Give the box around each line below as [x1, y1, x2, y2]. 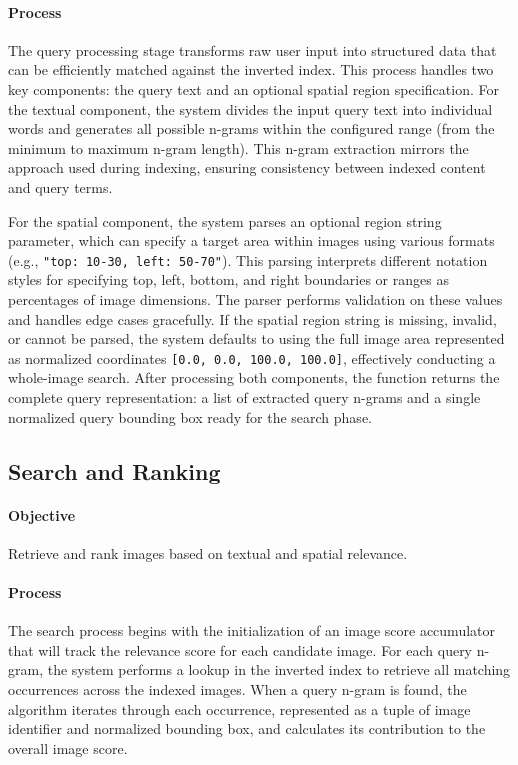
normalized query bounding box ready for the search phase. [8, 406, 372, 427]
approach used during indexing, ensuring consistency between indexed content [8, 157, 486, 178]
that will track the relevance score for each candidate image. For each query [8, 639, 473, 660]
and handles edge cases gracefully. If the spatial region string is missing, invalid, [8, 308, 497, 329]
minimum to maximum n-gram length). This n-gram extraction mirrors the [8, 137, 469, 158]
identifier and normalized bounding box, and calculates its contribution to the [8, 718, 486, 739]
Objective [8, 504, 76, 525]
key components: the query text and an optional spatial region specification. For [8, 78, 499, 99]
